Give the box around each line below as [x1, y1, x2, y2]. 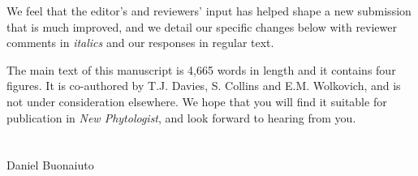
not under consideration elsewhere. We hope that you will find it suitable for [6, 92, 387, 109]
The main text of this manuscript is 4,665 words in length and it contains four [6, 61, 396, 78]
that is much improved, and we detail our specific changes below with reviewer [6, 18, 398, 35]
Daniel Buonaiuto [6, 157, 94, 174]
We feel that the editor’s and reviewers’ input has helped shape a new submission [6, 2, 412, 19]
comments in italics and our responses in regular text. [6, 34, 274, 51]
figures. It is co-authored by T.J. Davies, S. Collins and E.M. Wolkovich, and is [6, 77, 401, 94]
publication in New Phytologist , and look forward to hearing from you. [6, 109, 356, 126]
